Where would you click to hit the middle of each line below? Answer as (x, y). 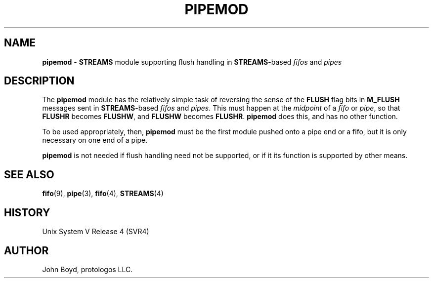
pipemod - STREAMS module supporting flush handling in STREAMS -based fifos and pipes (192, 62)
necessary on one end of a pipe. (95, 140)
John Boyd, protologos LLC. (87, 269)
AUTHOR (26, 250)
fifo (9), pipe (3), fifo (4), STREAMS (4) (103, 194)
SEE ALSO (29, 174)
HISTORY (27, 212)
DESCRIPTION (39, 81)
